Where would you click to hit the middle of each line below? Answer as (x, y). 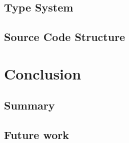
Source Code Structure (65, 37)
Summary (29, 105)
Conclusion (43, 73)
